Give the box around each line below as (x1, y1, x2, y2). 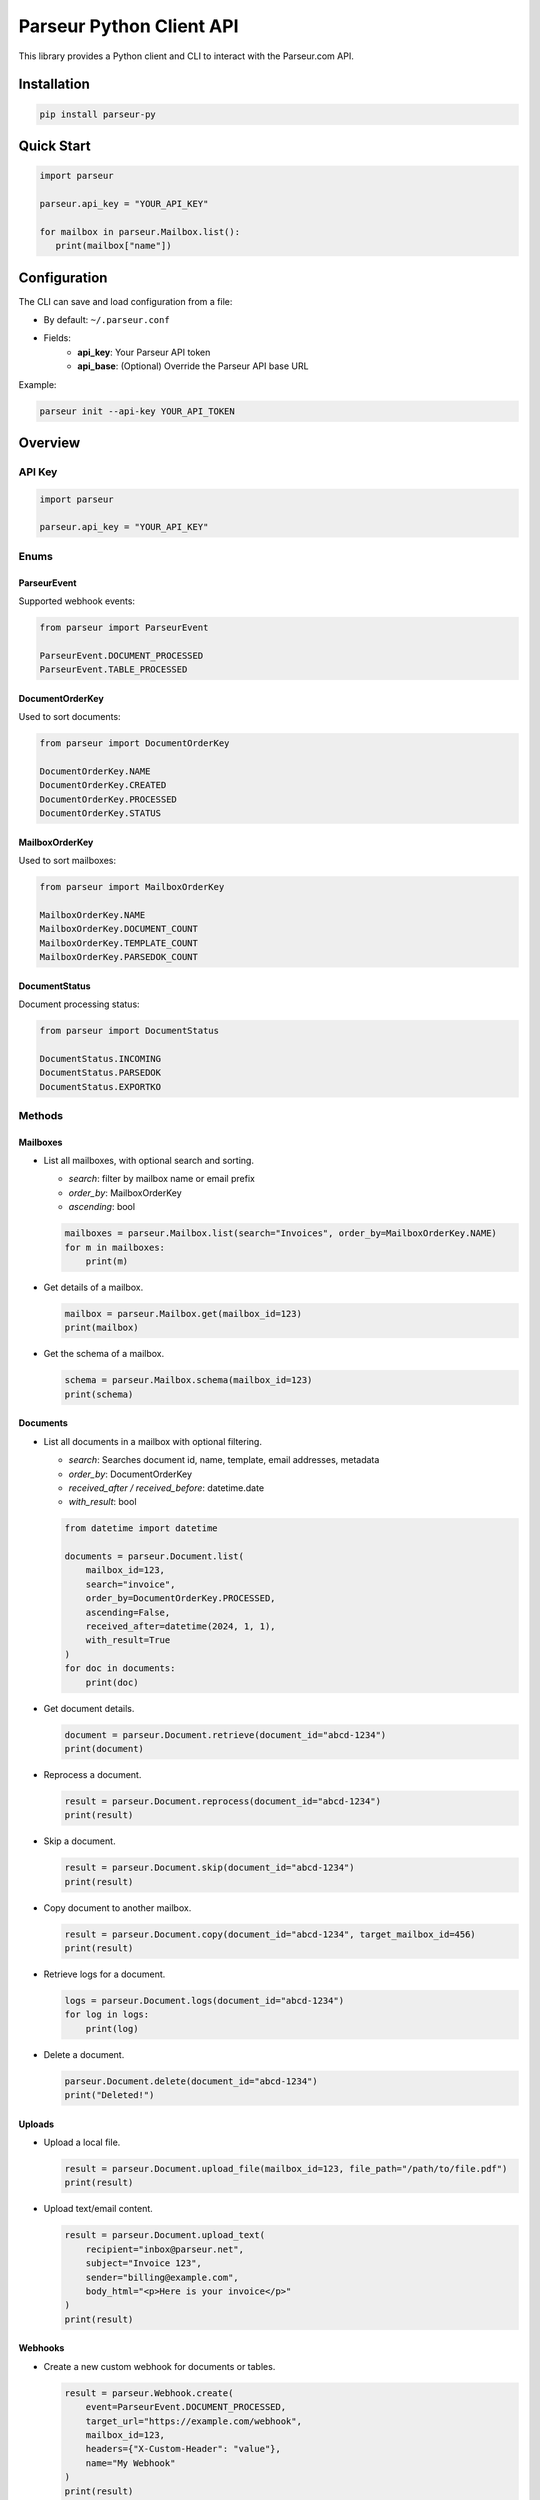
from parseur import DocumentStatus (39, 1025, 220, 1036)
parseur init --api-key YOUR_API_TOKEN (39, 405, 235, 417)
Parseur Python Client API (18, 15, 239, 37)
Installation (18, 76, 90, 93)
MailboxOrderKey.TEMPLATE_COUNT (39, 937, 199, 949)
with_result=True (85, 1635, 171, 1646)
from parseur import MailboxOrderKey (39, 881, 225, 893)
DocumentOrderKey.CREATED (39, 780, 167, 791)
